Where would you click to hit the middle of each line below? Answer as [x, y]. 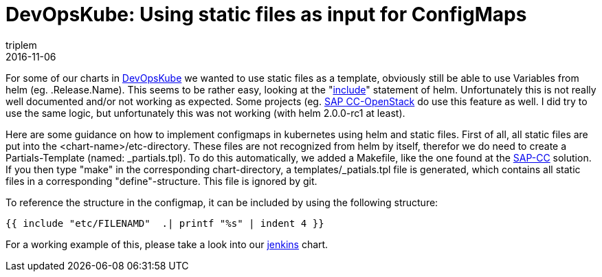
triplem [21, 45]
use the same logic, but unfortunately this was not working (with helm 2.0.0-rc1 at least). [205, 113]
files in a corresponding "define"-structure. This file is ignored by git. [161, 181]
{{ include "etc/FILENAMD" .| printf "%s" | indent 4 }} [165, 223]
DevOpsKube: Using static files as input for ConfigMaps [266, 14]
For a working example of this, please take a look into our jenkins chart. [167, 244]
